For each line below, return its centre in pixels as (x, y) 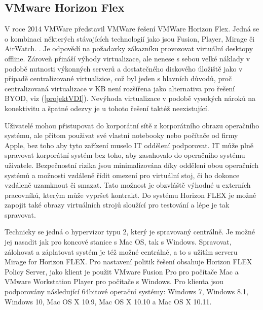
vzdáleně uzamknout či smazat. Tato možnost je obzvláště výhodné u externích (128, 185)
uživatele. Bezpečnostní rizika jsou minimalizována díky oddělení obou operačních (131, 165)
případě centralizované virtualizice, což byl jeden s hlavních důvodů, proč (118, 78)
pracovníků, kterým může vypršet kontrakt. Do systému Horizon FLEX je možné (130, 195)
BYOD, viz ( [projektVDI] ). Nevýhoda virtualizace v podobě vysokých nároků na (130, 98)
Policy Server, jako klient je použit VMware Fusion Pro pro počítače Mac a (122, 271)
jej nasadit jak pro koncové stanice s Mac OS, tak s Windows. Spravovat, (118, 242)
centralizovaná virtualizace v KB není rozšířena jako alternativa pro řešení (120, 88)
